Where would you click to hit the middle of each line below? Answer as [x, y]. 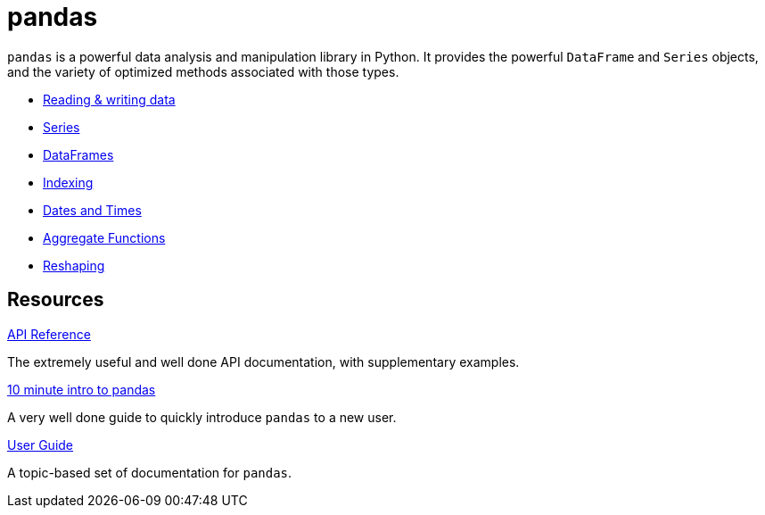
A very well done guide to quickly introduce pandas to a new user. [202, 417]
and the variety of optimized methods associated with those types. [203, 71]
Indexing [68, 182]
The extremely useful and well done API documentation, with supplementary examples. [263, 361]
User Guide [41, 444]
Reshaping [74, 265]
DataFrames [78, 154]
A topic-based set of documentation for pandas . [150, 472]
